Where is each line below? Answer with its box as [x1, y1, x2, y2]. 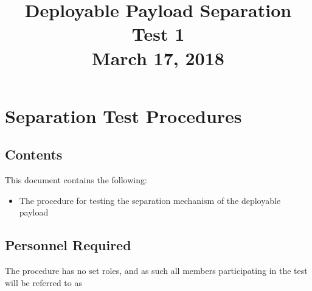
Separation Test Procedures [5, 103, 242, 128]
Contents [5, 145, 63, 164]
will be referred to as [5, 276, 82, 289]
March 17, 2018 [92, 45, 224, 70]
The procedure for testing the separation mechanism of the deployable [19, 194, 281, 206]
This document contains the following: [5, 174, 147, 186]
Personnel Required [5, 236, 131, 254]
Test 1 [131, 21, 185, 46]
